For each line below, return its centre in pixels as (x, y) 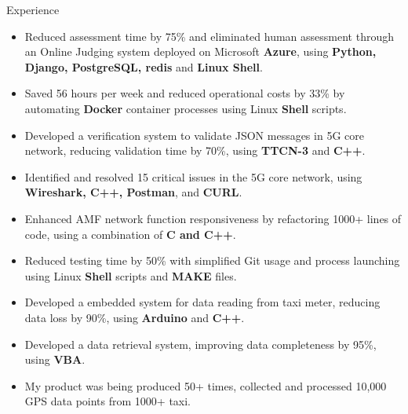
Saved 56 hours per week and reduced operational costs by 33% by (185, 93)
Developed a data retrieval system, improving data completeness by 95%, (200, 344)
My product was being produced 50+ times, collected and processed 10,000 (206, 385)
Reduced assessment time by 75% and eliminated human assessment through (209, 36)
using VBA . (55, 359)
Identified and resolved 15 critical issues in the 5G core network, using (193, 176)
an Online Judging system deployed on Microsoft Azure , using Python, (200, 51)
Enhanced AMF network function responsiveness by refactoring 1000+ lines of (213, 218)
